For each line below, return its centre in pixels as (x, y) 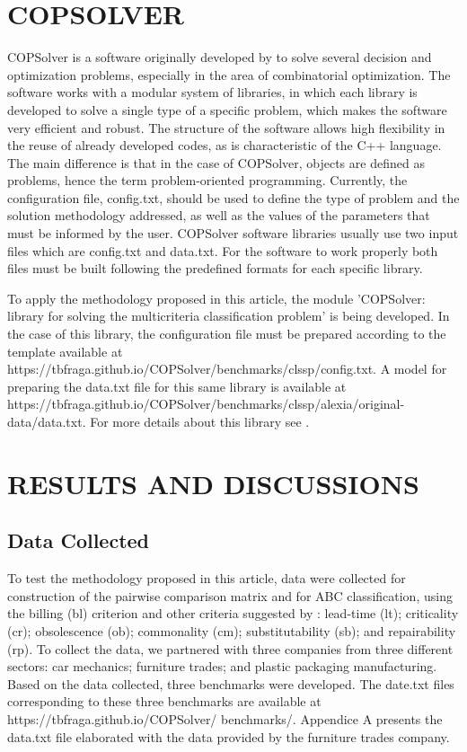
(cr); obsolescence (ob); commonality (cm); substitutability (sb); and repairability (232, 630)
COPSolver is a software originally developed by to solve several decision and (220, 57)
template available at (65, 351)
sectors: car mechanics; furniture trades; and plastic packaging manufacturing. (222, 666)
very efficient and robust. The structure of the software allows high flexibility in (226, 127)
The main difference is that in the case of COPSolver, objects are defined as (216, 162)
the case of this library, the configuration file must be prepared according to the (227, 334)
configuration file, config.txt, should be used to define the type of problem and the (233, 197)
